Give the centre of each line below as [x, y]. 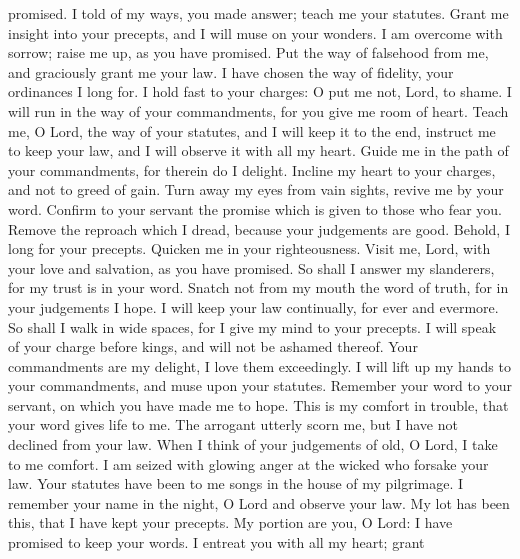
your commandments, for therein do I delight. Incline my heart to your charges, [252, 169]
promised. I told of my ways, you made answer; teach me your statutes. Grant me [258, 13]
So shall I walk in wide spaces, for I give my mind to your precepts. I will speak [252, 326]
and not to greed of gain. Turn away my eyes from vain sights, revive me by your [256, 189]
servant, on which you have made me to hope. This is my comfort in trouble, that [258, 404]
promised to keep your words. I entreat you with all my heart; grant [216, 542]
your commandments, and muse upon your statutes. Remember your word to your [260, 385]
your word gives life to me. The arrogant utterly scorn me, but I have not [233, 424]
